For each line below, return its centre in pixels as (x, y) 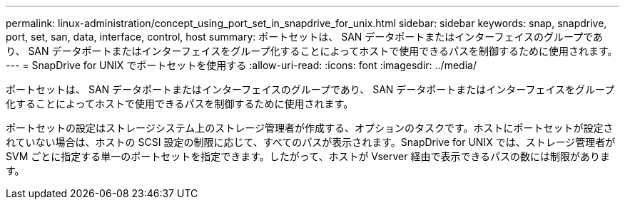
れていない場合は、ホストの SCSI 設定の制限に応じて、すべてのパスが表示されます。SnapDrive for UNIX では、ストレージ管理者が (311, 142)
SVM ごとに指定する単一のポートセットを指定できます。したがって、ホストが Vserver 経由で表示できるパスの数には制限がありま (308, 156)
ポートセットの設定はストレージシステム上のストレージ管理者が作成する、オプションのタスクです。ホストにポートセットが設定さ (310, 128)
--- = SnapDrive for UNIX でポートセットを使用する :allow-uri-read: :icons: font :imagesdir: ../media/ (241, 65)
